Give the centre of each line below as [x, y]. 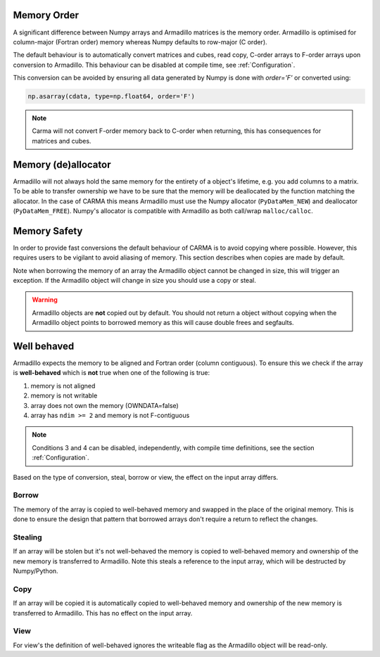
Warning [45, 300]
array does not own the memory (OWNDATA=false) [104, 405]
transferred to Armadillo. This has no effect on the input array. [103, 613]
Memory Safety [48, 231]
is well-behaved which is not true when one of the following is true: [112, 373]
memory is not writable [64, 396]
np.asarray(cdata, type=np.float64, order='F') [111, 96]
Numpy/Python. [36, 571]
